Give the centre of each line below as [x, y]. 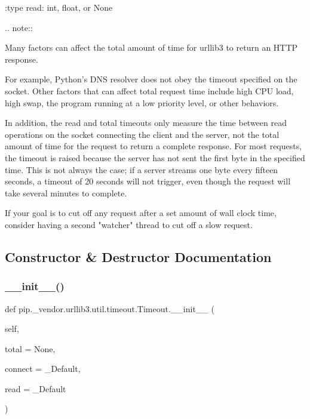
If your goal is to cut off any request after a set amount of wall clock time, [141, 213]
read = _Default [36, 388]
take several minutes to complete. [66, 192]
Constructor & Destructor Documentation [138, 256]
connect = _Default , [43, 369]
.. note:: [19, 27]
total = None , [30, 348]
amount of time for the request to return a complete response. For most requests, [154, 146]
